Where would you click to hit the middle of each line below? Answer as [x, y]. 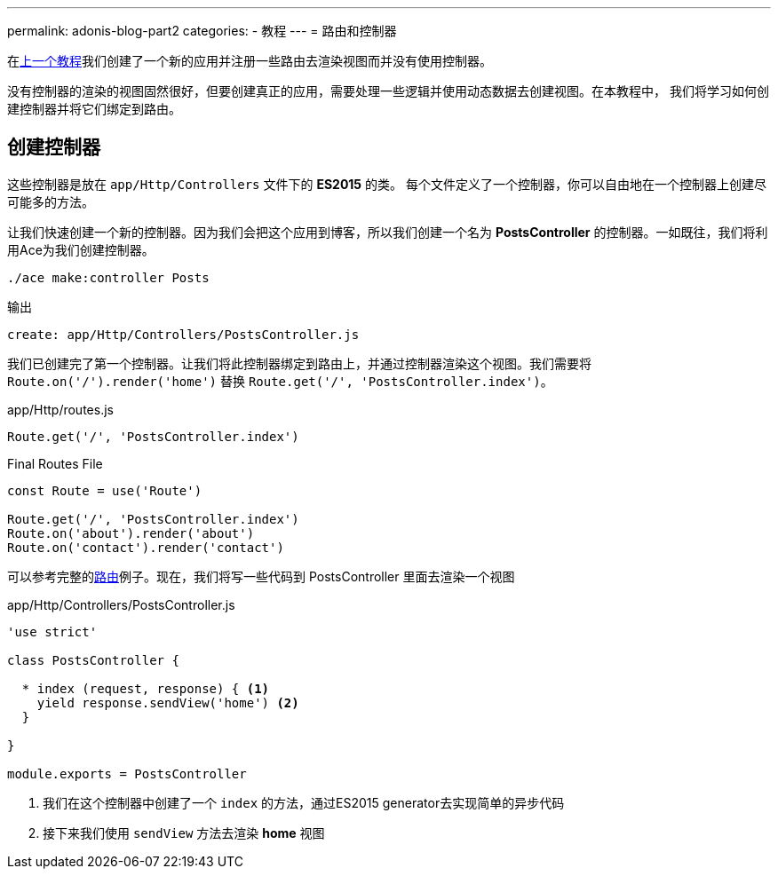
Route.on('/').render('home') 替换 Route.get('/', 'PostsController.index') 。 [280, 381]
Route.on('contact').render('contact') [146, 547]
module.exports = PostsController [127, 773]
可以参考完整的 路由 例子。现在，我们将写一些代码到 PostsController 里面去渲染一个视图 [261, 576]
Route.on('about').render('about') [131, 533]
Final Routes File [55, 463]
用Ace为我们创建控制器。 [81, 249]
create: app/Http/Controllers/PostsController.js [183, 334]
